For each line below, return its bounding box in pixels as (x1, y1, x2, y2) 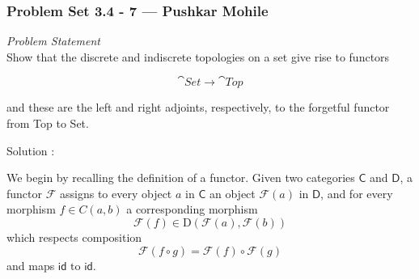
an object (209, 184, 256, 201)
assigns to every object (59, 184, 172, 201)
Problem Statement (6, 32, 100, 49)
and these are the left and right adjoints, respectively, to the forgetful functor (6, 99, 390, 116)
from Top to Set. (6, 115, 89, 131)
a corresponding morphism (126, 201, 258, 218)
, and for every (320, 184, 393, 201)
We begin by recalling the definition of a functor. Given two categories (6, 169, 355, 186)
